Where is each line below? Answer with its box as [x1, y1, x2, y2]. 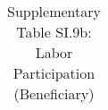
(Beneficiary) [13, 83, 95, 104]
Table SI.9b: [16, 21, 92, 42]
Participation [12, 63, 96, 83]
